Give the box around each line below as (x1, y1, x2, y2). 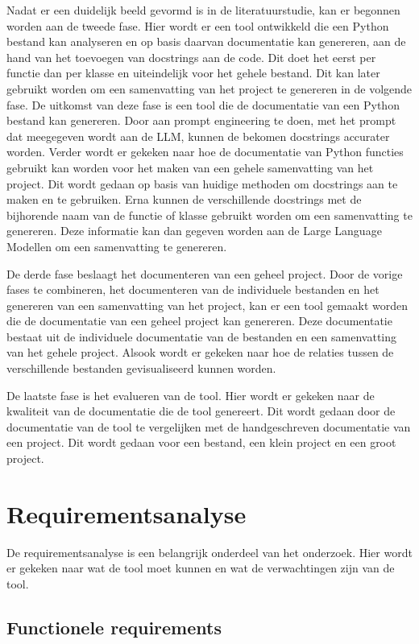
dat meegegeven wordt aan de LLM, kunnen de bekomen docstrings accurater (6, 127, 390, 144)
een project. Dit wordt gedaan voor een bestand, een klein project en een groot (6, 434, 396, 451)
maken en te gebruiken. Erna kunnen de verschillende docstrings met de (6, 191, 362, 208)
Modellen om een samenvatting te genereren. (6, 237, 227, 254)
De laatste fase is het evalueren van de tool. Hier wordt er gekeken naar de (6, 386, 375, 403)
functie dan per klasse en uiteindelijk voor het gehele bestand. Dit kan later (6, 64, 380, 81)
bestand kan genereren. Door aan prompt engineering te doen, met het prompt (6, 112, 396, 129)
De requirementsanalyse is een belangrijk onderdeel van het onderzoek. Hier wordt (6, 543, 413, 560)
